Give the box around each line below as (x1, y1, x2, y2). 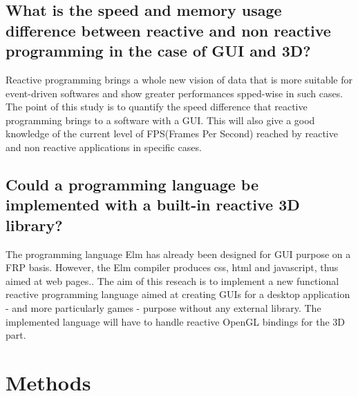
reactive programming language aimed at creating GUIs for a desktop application (6, 287, 350, 301)
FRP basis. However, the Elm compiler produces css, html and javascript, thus (6, 260, 339, 275)
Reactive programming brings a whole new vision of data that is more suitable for (6, 72, 352, 86)
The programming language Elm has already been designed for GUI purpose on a (6, 246, 351, 261)
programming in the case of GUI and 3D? (6, 40, 311, 61)
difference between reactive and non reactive (6, 19, 331, 41)
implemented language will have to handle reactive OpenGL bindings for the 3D (6, 314, 346, 328)
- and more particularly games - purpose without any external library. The (6, 300, 321, 315)
